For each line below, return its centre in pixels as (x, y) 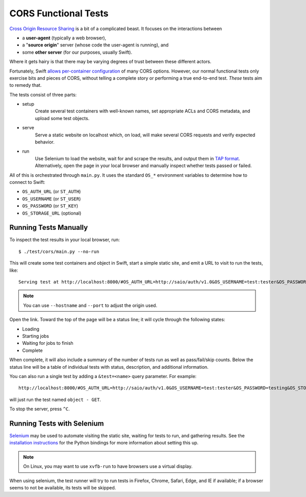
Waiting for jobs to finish (48, 343)
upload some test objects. (62, 118)
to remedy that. (25, 85)
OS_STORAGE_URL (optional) (52, 213)
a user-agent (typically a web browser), (64, 38)
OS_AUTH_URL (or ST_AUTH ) (52, 192)
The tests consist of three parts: (43, 94)
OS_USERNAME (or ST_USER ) (52, 199)
